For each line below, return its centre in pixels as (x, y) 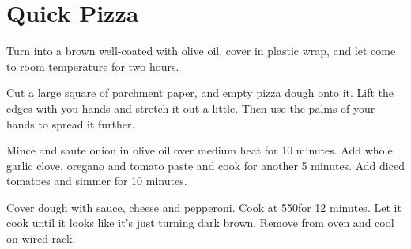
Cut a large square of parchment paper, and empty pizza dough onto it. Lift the (200, 93)
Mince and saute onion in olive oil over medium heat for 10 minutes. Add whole (200, 150)
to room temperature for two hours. (93, 66)
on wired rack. (41, 238)
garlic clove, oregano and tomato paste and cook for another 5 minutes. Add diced (205, 165)
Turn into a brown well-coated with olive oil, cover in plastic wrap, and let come (201, 51)
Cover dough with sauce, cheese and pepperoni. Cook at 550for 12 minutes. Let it (204, 207)
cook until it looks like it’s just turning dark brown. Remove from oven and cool (200, 223)
